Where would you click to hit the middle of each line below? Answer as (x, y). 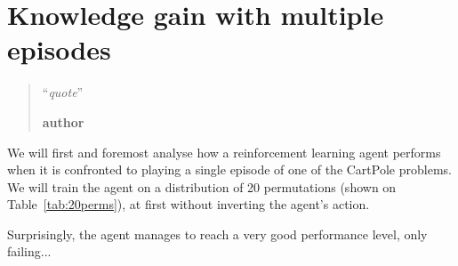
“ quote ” (63, 92)
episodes (59, 49)
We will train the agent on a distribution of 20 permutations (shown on (202, 186)
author (63, 121)
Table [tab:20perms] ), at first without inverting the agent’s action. (189, 204)
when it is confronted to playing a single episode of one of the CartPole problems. (229, 169)
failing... (29, 251)
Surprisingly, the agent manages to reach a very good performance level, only (217, 234)
